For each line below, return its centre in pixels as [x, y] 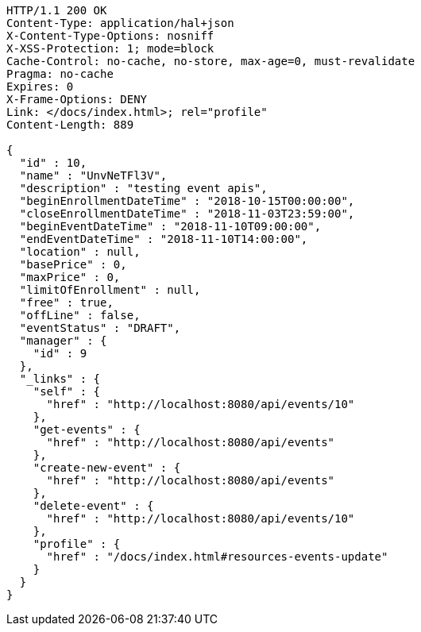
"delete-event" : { [93, 506]
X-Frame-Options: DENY [77, 99]
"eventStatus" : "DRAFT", [100, 328]
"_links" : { [60, 379]
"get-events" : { [87, 430]
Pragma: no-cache [60, 74]
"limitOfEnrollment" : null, [110, 290]
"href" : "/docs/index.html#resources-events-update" [217, 557]
